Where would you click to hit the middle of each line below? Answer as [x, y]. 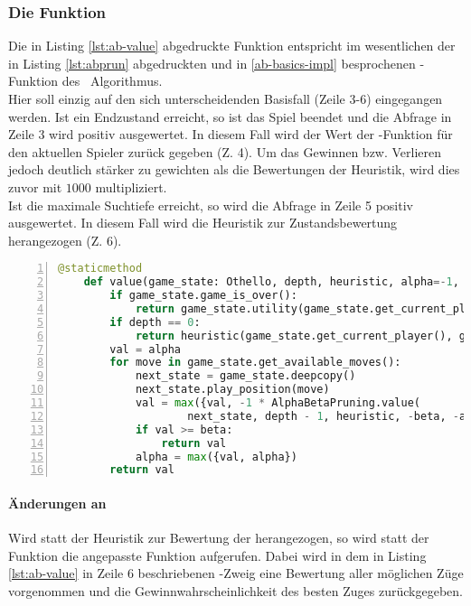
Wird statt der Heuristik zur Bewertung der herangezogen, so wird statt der [219, 538]
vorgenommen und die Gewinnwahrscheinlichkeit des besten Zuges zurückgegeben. [235, 590]
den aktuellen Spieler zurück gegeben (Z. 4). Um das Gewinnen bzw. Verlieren [225, 151]
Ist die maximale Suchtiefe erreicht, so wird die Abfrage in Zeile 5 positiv [211, 205]
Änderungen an [57, 503]
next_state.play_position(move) [232, 390]
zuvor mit [35, 186]
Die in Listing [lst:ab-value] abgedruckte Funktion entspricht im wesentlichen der [232, 46]
